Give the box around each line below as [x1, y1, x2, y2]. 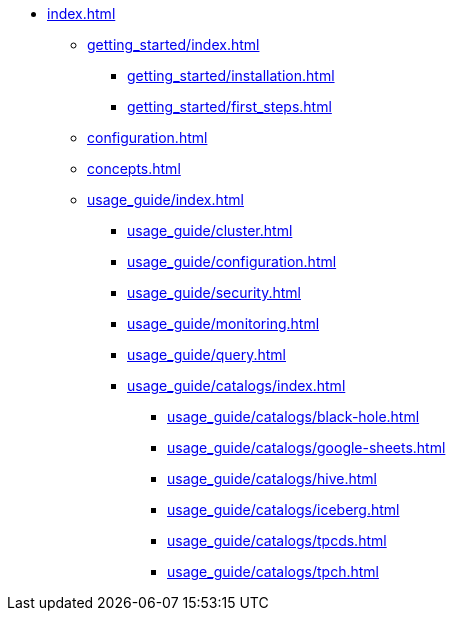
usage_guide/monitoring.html [127, 315, 320, 332]
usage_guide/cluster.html [127, 222, 293, 239]
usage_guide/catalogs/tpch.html [167, 563, 379, 580]
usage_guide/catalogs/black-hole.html [167, 408, 420, 425]
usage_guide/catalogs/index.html [127, 377, 346, 394]
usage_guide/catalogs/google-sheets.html [167, 439, 446, 456]
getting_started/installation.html [127, 67, 335, 84]
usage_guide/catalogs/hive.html [167, 470, 377, 487]
